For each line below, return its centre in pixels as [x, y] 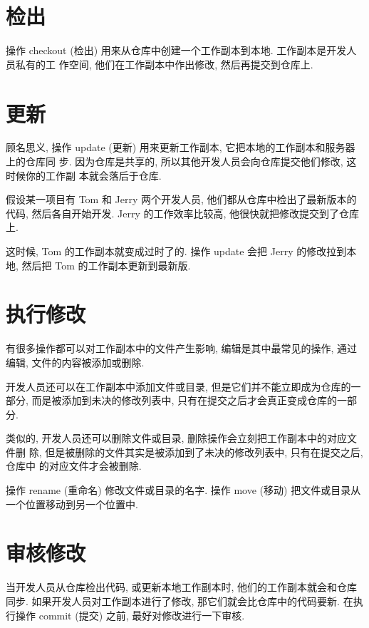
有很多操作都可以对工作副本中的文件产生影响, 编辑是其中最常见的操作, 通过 [182, 348]
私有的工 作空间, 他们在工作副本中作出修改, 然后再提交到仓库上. [164, 64]
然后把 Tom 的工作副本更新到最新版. [106, 265]
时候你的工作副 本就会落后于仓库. [84, 175]
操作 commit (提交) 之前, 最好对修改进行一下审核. [130, 615]
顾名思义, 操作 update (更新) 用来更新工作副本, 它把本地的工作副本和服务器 [181, 147]
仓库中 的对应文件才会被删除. [74, 466]
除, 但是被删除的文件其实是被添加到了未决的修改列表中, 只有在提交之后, [196, 452]
